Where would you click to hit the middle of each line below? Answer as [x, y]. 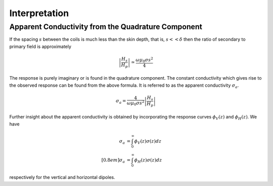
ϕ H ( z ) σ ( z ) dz [148, 160]
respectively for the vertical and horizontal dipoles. [62, 177]
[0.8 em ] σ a [113, 160]
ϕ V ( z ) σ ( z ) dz [148, 142]
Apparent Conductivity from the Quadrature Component [106, 27]
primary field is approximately [40, 46]
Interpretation [39, 13]
